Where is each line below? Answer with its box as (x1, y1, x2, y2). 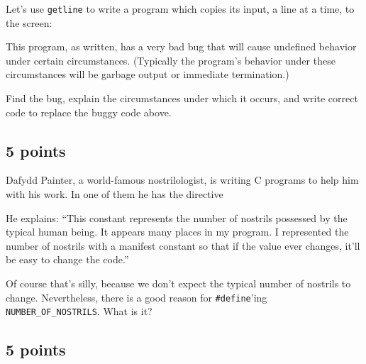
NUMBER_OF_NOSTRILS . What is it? (6, 304, 152, 319)
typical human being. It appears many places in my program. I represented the (6, 224, 349, 239)
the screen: (6, 15, 52, 30)
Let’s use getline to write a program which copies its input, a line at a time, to (6, 1, 355, 16)
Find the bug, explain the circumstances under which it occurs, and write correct (6, 91, 358, 106)
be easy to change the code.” (6, 252, 129, 267)
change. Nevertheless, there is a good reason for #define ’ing (6, 289, 267, 304)
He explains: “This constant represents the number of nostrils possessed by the (6, 210, 348, 225)
